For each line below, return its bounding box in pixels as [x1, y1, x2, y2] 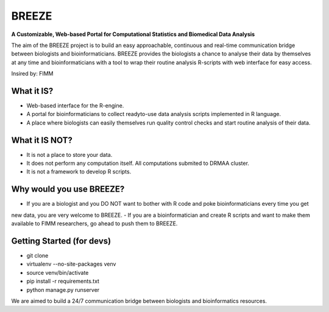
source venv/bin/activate [26, 269, 89, 276]
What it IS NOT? [11, 135, 73, 145]
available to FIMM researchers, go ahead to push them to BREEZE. [11, 220, 178, 227]
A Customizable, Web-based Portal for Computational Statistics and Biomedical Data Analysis [11, 31, 255, 38]
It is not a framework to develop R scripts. [26, 168, 132, 175]
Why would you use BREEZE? [11, 184, 125, 195]
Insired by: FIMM [11, 70, 54, 78]
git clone [26, 252, 49, 259]
